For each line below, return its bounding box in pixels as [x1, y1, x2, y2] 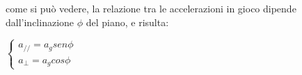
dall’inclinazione [6, 14, 74, 29]
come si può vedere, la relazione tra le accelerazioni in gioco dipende [6, 1, 296, 15]
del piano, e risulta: [86, 14, 169, 29]
